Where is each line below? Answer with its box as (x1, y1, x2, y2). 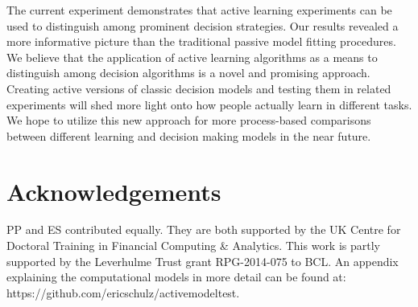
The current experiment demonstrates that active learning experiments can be (6, 2, 392, 18)
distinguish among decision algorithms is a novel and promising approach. (6, 64, 370, 81)
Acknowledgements (6, 174, 221, 207)
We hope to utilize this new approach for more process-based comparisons (6, 112, 371, 129)
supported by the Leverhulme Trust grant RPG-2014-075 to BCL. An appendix (6, 252, 399, 269)
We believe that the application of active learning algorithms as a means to (6, 48, 378, 65)
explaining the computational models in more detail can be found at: (6, 268, 346, 285)
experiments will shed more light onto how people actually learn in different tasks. (6, 96, 412, 113)
